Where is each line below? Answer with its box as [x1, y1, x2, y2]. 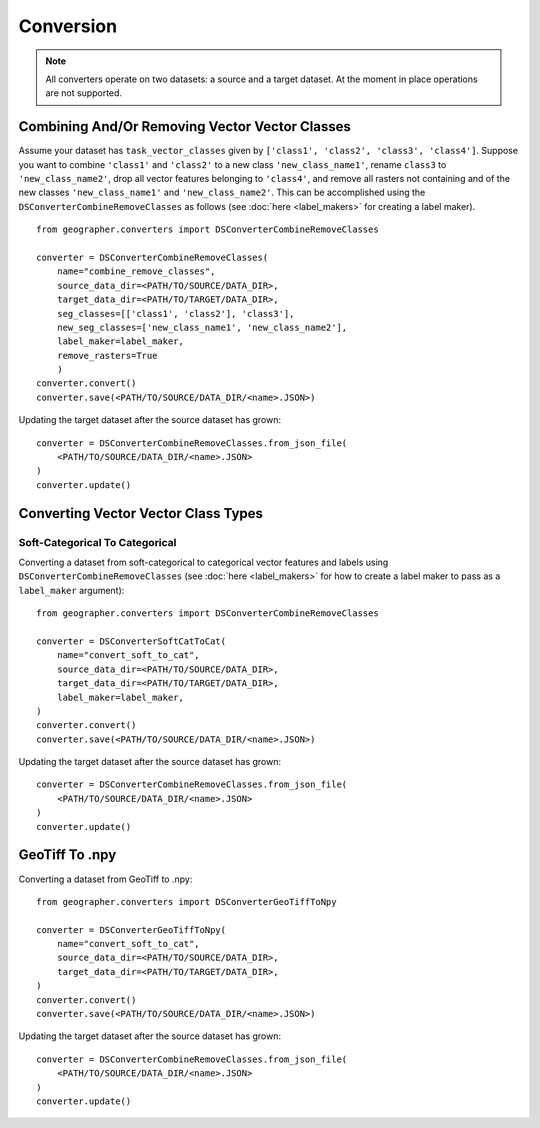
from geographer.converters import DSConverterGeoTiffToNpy [36, 896, 337, 907]
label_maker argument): [18, 584, 125, 596]
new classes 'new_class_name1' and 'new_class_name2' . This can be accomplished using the [18, 186, 426, 199]
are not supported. [45, 87, 123, 99]
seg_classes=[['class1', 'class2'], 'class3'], [56, 308, 295, 319]
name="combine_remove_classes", [56, 266, 216, 277]
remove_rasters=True [56, 350, 158, 361]
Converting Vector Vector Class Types [18, 505, 264, 522]
